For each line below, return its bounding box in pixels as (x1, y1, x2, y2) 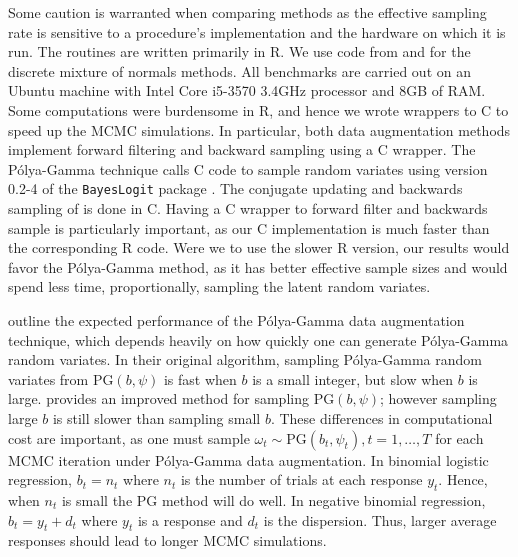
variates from (8, 368, 89, 389)
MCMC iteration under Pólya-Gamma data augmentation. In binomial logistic (8, 449, 489, 470)
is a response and (137, 509, 243, 530)
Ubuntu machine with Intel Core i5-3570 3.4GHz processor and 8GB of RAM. (8, 80, 486, 101)
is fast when (163, 368, 237, 389)
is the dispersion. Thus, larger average (263, 509, 497, 530)
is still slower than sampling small (52, 407, 261, 428)
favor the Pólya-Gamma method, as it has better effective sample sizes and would (8, 256, 508, 277)
